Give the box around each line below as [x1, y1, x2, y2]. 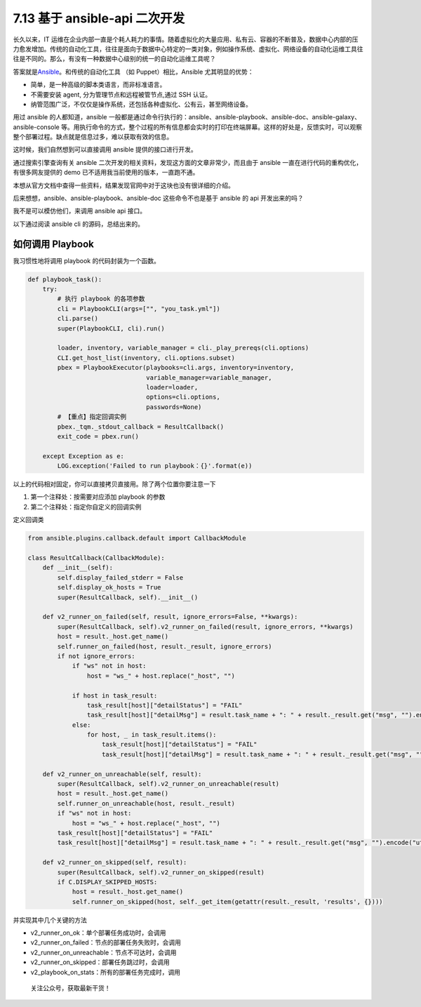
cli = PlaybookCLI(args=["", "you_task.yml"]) [57, 305, 220, 312]
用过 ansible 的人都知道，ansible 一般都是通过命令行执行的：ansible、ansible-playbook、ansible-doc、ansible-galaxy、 [13, 113, 361, 121]
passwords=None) [146, 403, 202, 411]
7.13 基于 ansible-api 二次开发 [13, 11, 185, 26]
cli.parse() [57, 314, 98, 323]
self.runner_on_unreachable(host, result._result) [57, 799, 235, 807]
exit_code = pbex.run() [57, 432, 140, 440]
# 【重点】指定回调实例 [57, 413, 126, 421]
